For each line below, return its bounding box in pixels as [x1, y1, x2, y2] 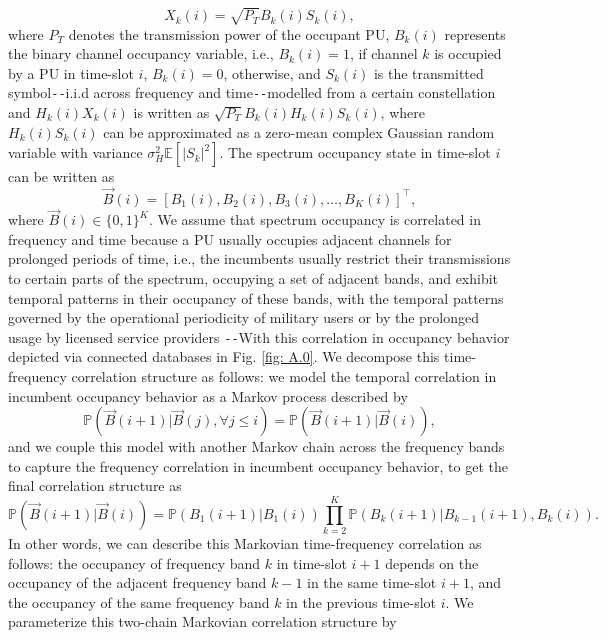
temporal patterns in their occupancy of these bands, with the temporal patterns [8, 287, 504, 308]
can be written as [8, 166, 115, 187]
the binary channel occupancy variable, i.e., [8, 43, 274, 64]
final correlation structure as [8, 475, 182, 496]
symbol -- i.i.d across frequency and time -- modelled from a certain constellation [8, 82, 496, 103]
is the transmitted [373, 62, 484, 83]
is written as [133, 101, 210, 122]
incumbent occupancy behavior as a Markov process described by [8, 385, 408, 406]
